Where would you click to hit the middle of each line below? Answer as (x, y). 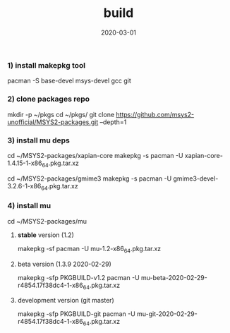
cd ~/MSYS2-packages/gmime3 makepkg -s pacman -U (90, 178)
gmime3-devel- (196, 178)
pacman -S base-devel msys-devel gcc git (69, 81)
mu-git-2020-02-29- (167, 314)
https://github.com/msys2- (155, 114)
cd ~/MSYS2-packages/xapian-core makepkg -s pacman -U (95, 155)
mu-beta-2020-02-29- (174, 277)
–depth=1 (113, 122)
